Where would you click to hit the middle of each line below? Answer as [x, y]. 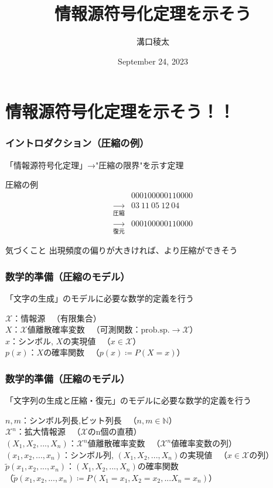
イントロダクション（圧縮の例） [77, 143]
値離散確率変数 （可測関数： [84, 329]
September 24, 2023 [153, 61]
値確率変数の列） [204, 443]
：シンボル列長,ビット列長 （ [79, 420]
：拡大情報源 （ [48, 431]
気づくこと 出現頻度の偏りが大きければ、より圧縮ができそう [122, 250]
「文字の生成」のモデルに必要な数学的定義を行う [100, 298]
